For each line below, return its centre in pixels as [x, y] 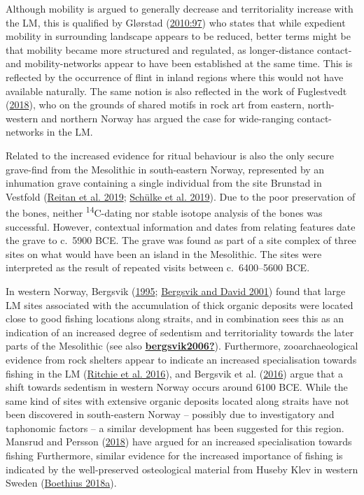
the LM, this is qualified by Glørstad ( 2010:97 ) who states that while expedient [176, 22]
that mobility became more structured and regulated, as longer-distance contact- [179, 49]
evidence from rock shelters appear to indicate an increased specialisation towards [181, 359]
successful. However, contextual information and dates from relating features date [181, 226]
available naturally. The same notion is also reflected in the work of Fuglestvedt [176, 91]
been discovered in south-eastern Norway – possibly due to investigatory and [170, 414]
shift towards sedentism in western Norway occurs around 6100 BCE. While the [177, 387]
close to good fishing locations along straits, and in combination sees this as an [175, 318]
